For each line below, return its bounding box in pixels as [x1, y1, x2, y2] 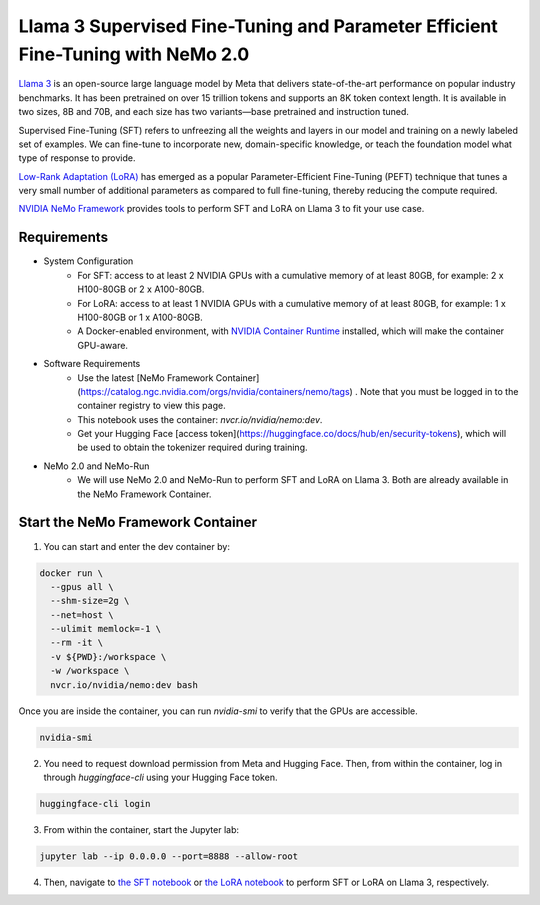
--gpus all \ [50, 581, 114, 592]
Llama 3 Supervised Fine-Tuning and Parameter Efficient [18, 15, 499, 37]
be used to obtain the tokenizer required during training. [77, 441, 308, 454]
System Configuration [43, 255, 134, 267]
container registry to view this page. [77, 400, 226, 412]
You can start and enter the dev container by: [43, 540, 230, 552]
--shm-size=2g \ [50, 595, 130, 607]
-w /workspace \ [50, 665, 130, 677]
